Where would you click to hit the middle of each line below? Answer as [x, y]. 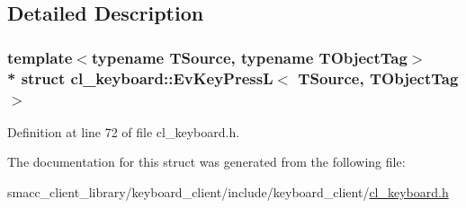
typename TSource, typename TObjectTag [249, 57]
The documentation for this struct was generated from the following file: [206, 162]
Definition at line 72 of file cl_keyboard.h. [124, 131]
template [40, 57]
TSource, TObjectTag [378, 78]
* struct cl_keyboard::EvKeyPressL [140, 78]
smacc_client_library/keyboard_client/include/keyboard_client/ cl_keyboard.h [228, 192]
